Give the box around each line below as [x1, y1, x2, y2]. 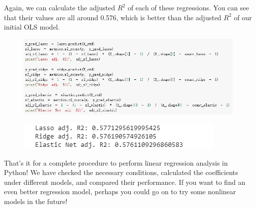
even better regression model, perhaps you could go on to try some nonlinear [4, 186, 236, 197]
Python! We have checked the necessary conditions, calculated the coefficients [4, 167, 238, 177]
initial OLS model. [4, 22, 60, 32]
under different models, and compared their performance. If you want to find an [4, 176, 246, 187]
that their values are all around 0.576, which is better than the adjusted [4, 12, 221, 22]
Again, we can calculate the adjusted [4, 2, 115, 12]
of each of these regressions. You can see [127, 2, 249, 12]
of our [234, 12, 252, 22]
